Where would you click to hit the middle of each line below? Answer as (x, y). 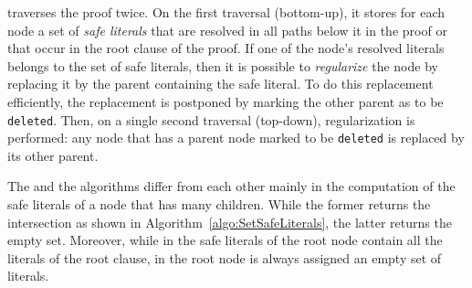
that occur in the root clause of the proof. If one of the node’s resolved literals (226, 48)
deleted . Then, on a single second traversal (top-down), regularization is (211, 119)
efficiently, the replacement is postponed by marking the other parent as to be (226, 101)
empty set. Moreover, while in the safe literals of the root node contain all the (225, 240)
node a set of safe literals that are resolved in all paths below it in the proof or (227, 30)
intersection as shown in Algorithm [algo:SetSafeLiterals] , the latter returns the (230, 222)
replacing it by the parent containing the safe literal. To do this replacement (220, 84)
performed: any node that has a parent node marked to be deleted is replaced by (236, 138)
